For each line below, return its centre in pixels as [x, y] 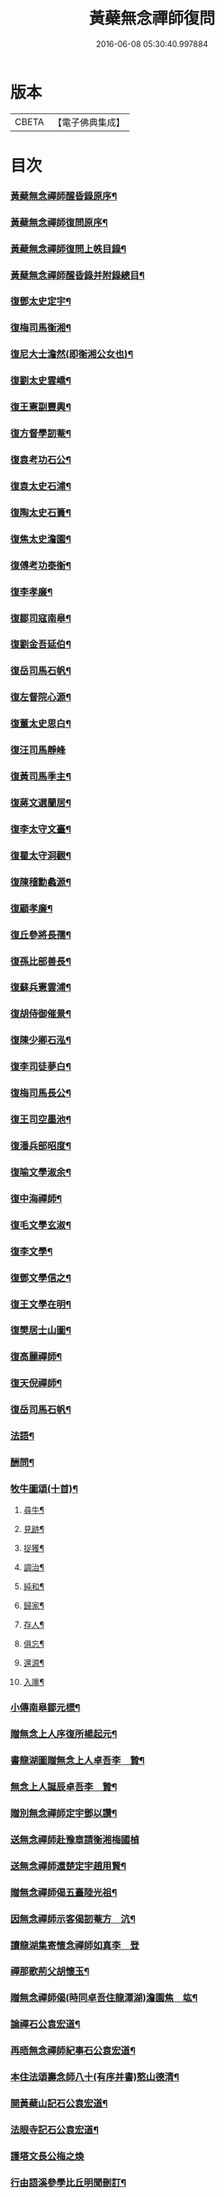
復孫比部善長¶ [40, 961]
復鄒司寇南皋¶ [40, 618]
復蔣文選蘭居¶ [40, 803]
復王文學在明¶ [40, 1304]
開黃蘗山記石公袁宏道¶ [59, 2103]
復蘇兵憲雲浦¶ [40, 988]
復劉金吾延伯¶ [40, 644]
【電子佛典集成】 [89, 122]
